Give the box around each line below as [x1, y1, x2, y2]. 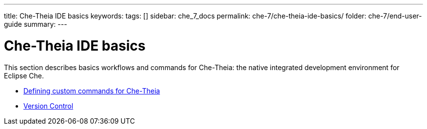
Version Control [23, 101, 74, 110]
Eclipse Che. [4, 71, 44, 80]
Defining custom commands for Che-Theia [23, 86, 160, 95]
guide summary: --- [4, 20, 67, 28]
